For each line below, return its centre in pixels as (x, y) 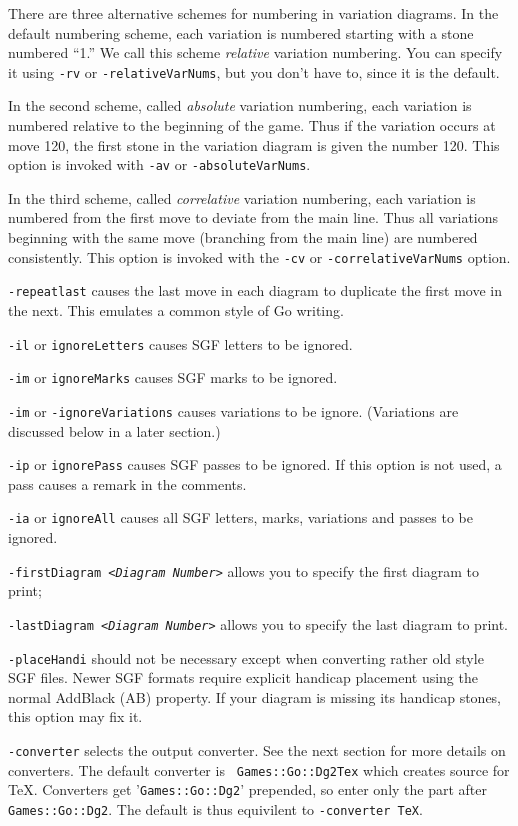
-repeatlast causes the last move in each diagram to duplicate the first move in (255, 290)
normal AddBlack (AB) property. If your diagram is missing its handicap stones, (255, 696)
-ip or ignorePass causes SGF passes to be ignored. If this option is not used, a (255, 464)
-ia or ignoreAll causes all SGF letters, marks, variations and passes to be (240, 517)
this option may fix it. (75, 716)
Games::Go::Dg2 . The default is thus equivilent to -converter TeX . (215, 808)
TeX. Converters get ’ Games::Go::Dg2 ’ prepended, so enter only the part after (248, 789)
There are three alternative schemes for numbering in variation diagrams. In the (253, 13)
